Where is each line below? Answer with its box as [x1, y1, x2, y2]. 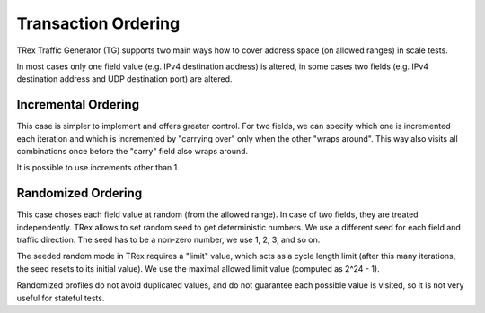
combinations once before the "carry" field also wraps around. [16, 146, 249, 157]
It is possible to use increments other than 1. [16, 162, 180, 173]
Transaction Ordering [16, 13, 181, 33]
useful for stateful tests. [16, 292, 105, 303]
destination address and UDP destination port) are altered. [16, 74, 233, 84]
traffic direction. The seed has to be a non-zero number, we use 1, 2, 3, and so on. [16, 234, 321, 246]
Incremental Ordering [16, 97, 139, 112]
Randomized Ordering [16, 186, 143, 201]
